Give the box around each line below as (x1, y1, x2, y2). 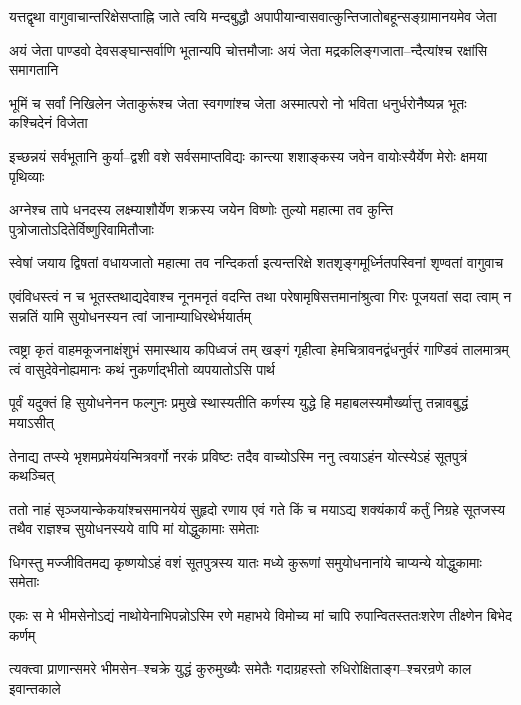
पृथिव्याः (9, 165, 45, 186)
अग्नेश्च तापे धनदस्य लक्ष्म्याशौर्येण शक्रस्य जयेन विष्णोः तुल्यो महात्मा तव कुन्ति (9, 199, 394, 220)
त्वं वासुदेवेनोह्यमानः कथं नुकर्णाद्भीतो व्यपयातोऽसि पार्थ (9, 358, 276, 379)
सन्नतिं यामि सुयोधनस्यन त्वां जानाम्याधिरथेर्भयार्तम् (9, 305, 252, 326)
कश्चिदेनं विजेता (9, 112, 88, 133)
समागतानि (9, 59, 59, 80)
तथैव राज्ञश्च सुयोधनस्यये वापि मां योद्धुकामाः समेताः (9, 518, 259, 539)
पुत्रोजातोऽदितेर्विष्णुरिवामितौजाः (9, 218, 154, 239)
